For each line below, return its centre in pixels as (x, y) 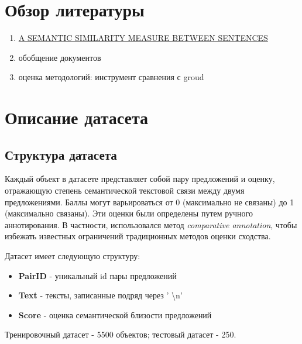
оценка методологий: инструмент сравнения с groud (111, 77)
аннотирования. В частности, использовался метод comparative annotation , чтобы (151, 224)
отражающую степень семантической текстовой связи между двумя (125, 190)
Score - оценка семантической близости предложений (115, 314)
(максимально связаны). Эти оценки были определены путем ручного (129, 213)
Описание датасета (77, 117)
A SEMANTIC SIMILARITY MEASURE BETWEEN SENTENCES (143, 38)
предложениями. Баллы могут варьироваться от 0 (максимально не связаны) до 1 (150, 202)
